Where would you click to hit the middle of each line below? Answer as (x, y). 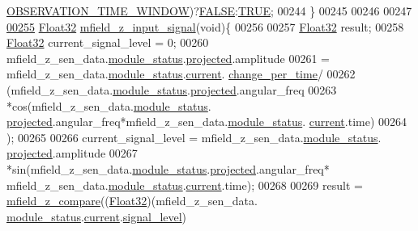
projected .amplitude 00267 (72, 153)
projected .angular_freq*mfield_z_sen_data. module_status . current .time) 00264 (207, 122)
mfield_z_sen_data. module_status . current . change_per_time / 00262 (181, 74)
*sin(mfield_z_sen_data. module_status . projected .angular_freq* (168, 168)
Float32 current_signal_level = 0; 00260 (108, 42)
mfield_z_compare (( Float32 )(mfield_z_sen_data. (132, 201)
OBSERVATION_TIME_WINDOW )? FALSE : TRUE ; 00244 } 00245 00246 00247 (209, 10)
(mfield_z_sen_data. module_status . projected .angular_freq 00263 (172, 89)
